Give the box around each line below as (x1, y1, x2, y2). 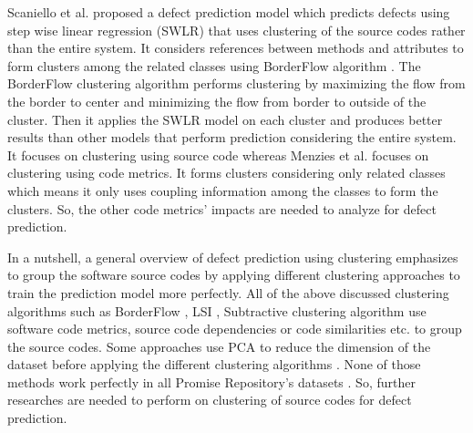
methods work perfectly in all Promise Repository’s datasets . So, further (7, 372, 416, 391)
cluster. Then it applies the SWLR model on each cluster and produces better (7, 109, 443, 129)
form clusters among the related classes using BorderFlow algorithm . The (7, 56, 421, 75)
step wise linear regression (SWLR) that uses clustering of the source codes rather (7, 20, 466, 39)
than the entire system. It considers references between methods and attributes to (7, 38, 464, 57)
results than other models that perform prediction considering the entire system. (7, 128, 457, 147)
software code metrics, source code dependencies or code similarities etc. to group (7, 319, 462, 338)
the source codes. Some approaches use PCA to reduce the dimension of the (7, 336, 431, 356)
